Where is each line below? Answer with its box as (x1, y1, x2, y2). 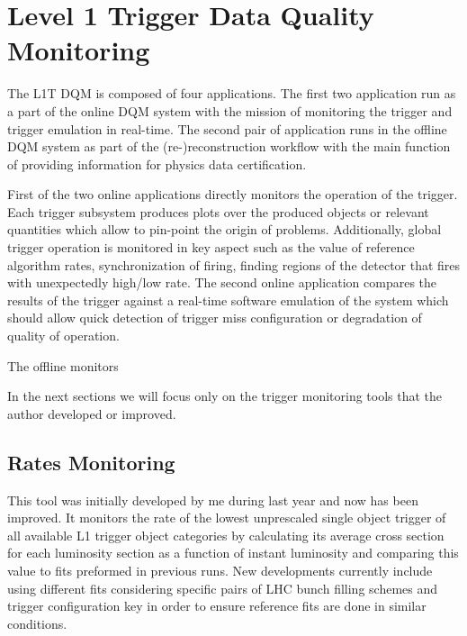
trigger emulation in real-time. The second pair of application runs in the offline (7, 119, 447, 138)
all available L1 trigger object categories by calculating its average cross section (7, 525, 445, 544)
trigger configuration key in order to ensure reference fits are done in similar (7, 596, 427, 615)
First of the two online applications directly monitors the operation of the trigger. (7, 185, 458, 204)
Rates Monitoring (7, 448, 175, 476)
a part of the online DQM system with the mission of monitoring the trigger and (7, 101, 453, 120)
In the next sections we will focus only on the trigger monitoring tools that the (7, 386, 443, 405)
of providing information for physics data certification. (7, 154, 307, 173)
